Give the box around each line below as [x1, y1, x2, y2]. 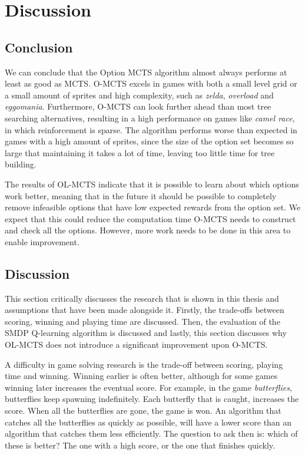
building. [5, 158, 37, 170]
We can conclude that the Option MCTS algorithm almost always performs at [5, 65, 287, 78]
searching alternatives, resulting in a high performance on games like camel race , [5, 111, 295, 124]
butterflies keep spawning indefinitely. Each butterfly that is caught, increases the [5, 393, 299, 405]
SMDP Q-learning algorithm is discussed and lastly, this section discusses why [5, 327, 287, 339]
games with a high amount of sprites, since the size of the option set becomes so [5, 135, 294, 147]
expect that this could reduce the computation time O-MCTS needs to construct [5, 212, 296, 225]
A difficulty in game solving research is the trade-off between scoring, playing [5, 358, 283, 370]
